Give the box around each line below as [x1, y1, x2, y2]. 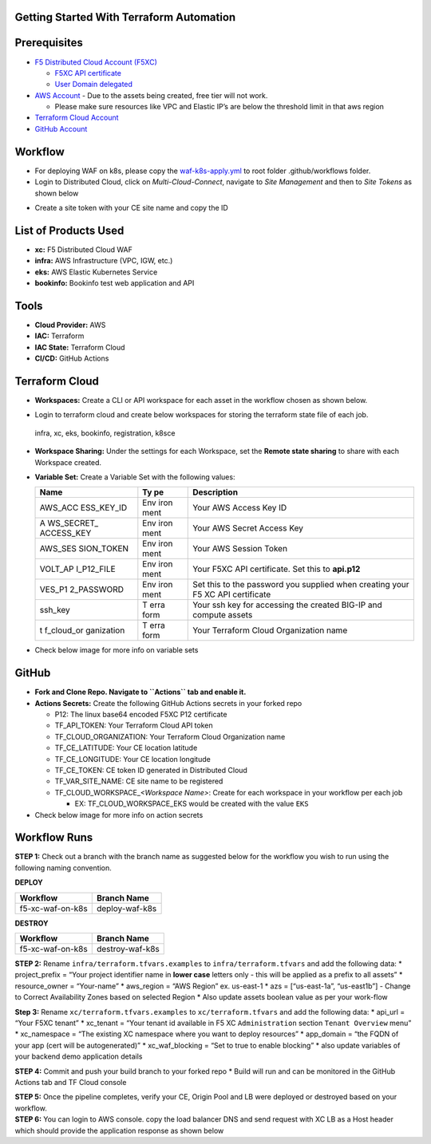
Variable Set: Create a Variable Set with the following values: [34, 471, 235, 482]
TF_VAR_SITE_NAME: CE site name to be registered [54, 776, 223, 786]
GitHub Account [34, 124, 88, 133]
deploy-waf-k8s [96, 902, 157, 913]
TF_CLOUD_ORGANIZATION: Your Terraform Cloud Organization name [54, 732, 286, 741]
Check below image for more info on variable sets [34, 645, 199, 655]
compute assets [192, 609, 253, 621]
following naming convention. [14, 862, 112, 873]
